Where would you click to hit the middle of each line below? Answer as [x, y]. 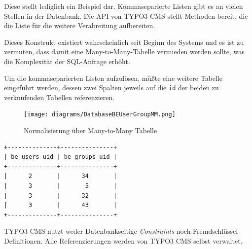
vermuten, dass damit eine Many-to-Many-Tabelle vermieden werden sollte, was [124, 52]
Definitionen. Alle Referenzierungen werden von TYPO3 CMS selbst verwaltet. [123, 241]
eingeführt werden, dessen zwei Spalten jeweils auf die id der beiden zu [111, 88]
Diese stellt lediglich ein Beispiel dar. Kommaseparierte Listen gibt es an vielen [124, 6]
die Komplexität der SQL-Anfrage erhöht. [67, 61]
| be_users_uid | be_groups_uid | [61, 157]
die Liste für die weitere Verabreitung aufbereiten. [80, 25]
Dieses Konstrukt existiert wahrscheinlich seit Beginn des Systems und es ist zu [124, 42]
